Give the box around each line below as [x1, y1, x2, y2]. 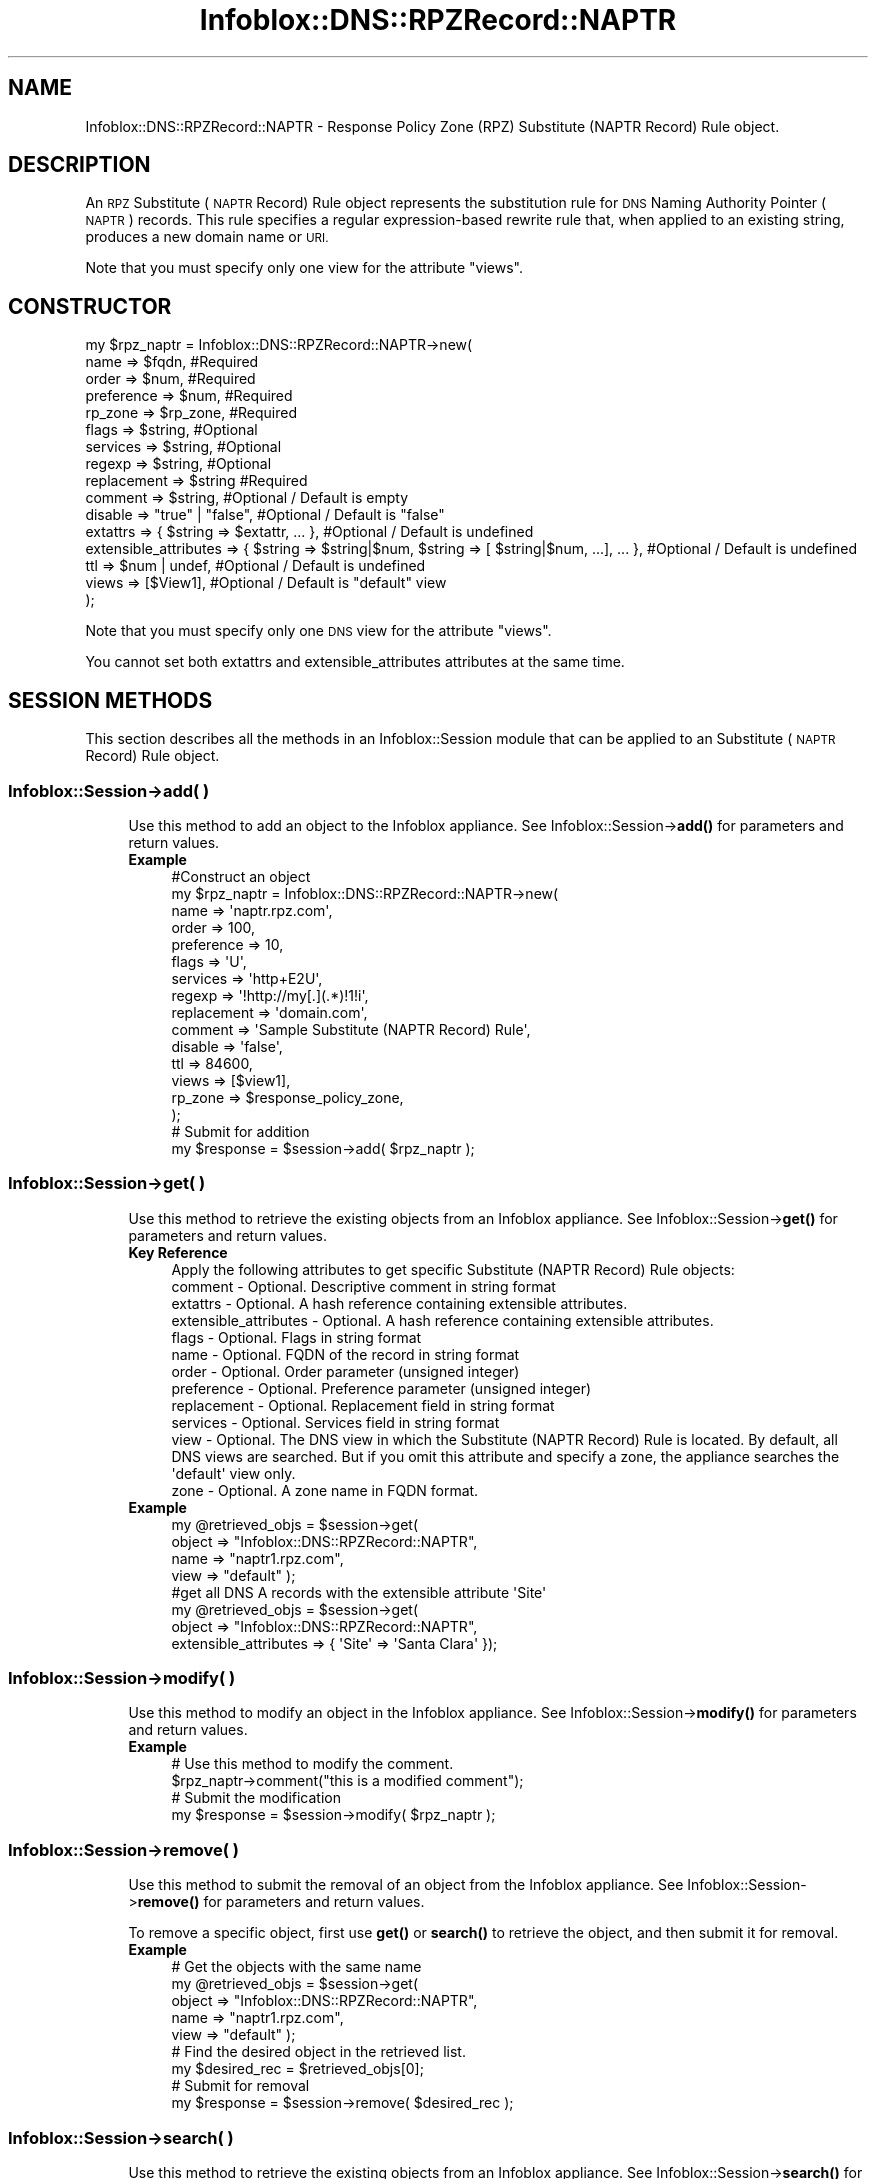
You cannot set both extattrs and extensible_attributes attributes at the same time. [85, 653, 625, 671]
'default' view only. [171, 1464, 296, 1482]
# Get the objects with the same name [171, 1958, 422, 1976]
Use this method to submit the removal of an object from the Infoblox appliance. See [128, 1876, 684, 1894]
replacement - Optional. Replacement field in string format [171, 1396, 555, 1414]
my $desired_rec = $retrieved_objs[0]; [171, 2060, 424, 2078]
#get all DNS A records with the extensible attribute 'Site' [171, 1583, 547, 1601]
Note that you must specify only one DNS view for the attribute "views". [85, 622, 552, 640]
